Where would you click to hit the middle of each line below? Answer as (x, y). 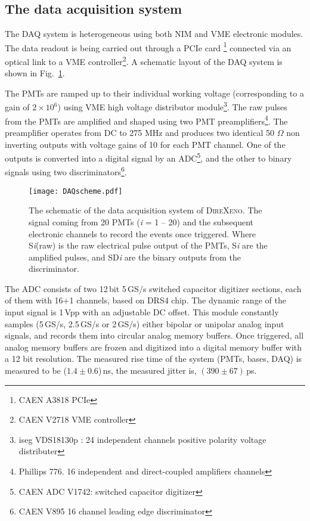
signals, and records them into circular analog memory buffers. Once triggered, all (154, 335)
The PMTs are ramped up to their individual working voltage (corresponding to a (154, 93)
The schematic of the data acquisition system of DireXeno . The (145, 210)
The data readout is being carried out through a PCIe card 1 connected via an (148, 46)
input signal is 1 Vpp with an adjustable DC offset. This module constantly (142, 312)
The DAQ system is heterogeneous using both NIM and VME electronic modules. (154, 34)
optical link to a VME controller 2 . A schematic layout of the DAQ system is (144, 61)
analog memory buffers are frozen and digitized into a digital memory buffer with (154, 347)
